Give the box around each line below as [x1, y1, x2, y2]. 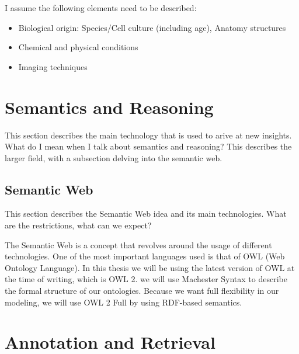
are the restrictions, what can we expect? [5, 219, 152, 231]
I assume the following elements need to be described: [5, 2, 197, 13]
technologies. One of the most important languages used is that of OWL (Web [5, 250, 285, 262]
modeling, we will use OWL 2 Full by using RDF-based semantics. [5, 296, 242, 308]
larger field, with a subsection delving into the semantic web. [5, 151, 222, 164]
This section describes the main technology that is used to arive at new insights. [5, 129, 292, 141]
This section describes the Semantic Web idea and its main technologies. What [5, 207, 287, 220]
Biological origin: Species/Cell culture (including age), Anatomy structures [18, 21, 286, 33]
